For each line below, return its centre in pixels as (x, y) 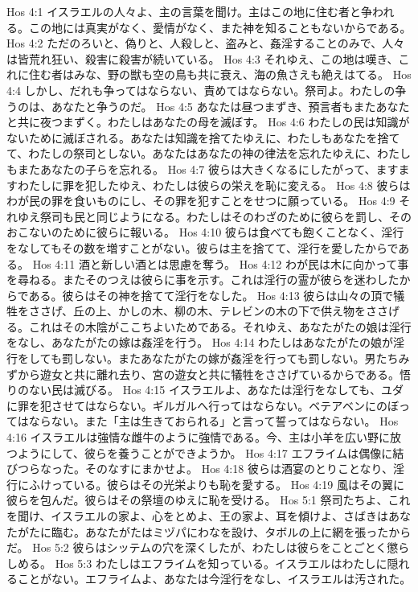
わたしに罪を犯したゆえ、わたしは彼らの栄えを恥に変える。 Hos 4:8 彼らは (214, 185)
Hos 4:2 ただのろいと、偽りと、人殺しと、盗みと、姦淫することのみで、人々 (206, 43)
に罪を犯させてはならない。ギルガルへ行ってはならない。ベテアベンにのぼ (203, 405)
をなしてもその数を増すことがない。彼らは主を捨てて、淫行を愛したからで (203, 247)
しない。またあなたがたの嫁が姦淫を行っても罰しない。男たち (236, 358)
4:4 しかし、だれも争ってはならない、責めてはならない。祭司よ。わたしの (201, 90)
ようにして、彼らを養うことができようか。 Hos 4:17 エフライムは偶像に (205, 452)
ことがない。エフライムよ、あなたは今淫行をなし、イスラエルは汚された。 (214, 579)
